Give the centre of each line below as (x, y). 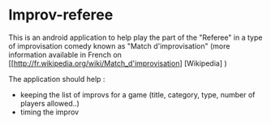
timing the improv (49, 112)
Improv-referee (61, 15)
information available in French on (65, 54)
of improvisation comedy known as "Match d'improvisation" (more (119, 45)
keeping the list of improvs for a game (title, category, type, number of (138, 94)
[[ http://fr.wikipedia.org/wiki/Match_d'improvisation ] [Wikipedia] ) (118, 63)
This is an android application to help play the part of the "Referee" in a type (135, 37)
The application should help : (57, 79)
